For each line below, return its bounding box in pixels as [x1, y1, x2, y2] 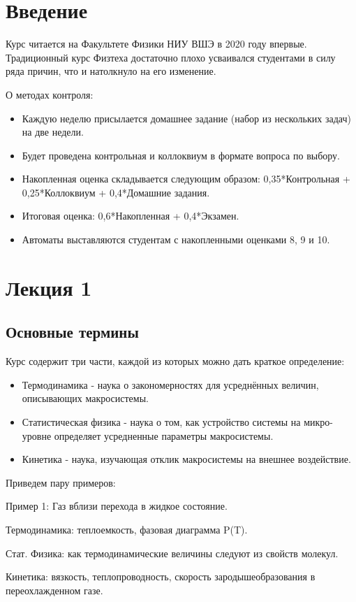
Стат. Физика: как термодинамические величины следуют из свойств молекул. [6, 545, 339, 560]
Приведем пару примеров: [6, 475, 116, 489]
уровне [22, 428, 52, 443]
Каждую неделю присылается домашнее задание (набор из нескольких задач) [22, 110, 351, 125]
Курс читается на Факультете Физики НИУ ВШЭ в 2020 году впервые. [6, 36, 307, 51]
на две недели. [22, 124, 84, 139]
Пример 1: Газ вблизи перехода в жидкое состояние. [6, 499, 228, 513]
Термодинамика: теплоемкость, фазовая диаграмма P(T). [6, 522, 248, 536]
